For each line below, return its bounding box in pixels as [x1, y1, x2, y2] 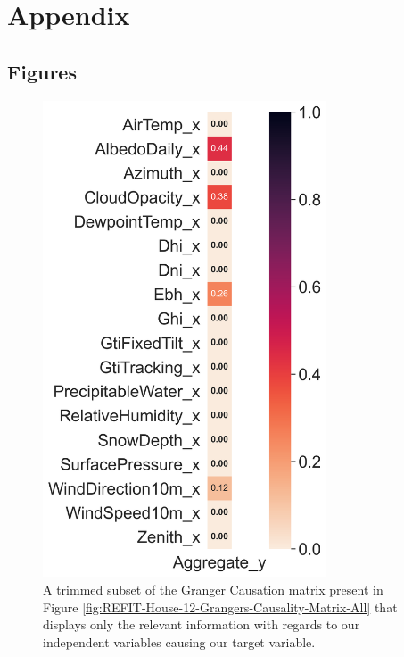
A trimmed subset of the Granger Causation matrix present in [43, 579, 383, 598]
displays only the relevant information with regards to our [43, 615, 360, 634]
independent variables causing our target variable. [43, 632, 316, 651]
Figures [7, 57, 77, 85]
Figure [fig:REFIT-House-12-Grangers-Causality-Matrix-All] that [43, 597, 398, 616]
